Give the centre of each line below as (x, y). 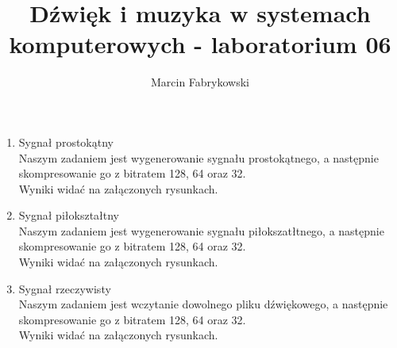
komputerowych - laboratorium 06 (200, 44)
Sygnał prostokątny (66, 141)
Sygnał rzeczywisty (65, 288)
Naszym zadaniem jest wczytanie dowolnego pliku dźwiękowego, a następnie (203, 304)
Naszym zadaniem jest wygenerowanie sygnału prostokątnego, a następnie (198, 157)
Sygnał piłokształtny (69, 215)
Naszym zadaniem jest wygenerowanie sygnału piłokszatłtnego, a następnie (201, 230)
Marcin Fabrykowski (200, 82)
